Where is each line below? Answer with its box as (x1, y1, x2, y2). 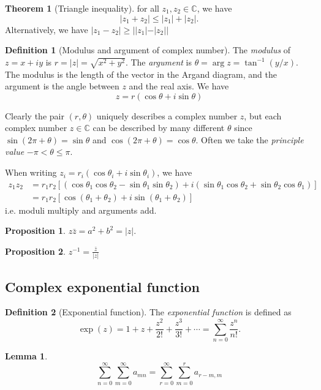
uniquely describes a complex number (96, 109, 238, 122)
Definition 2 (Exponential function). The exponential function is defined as (5, 306, 292, 318)
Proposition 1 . (5, 224, 66, 237)
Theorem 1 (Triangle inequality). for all (5, 2, 159, 14)
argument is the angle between (5, 80, 119, 92)
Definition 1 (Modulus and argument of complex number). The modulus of (5, 43, 291, 56)
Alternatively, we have (5, 23, 88, 36)
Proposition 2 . (5, 244, 66, 257)
